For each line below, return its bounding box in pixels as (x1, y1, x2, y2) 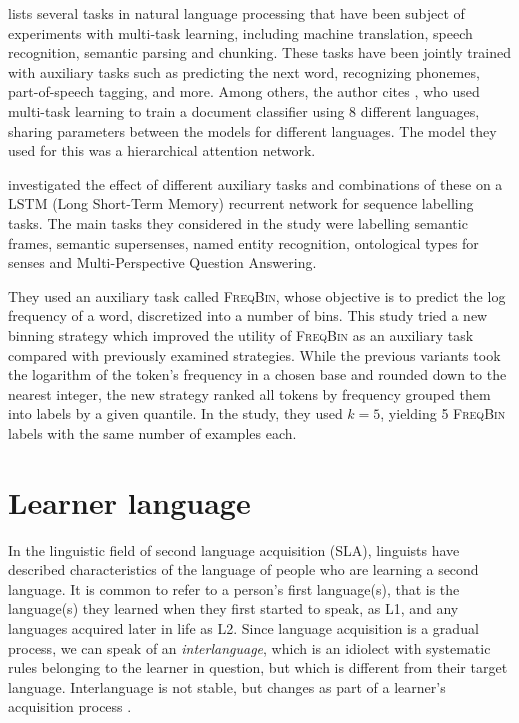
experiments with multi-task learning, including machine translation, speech (8, 22, 473, 43)
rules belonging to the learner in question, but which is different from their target (8, 657, 508, 678)
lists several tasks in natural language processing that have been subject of (8, 3, 465, 23)
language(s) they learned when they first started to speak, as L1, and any (8, 598, 459, 619)
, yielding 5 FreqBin (380, 403, 506, 424)
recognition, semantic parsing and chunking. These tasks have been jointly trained (8, 42, 511, 63)
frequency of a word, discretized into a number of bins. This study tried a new (8, 305, 488, 326)
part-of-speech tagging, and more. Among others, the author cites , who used (8, 81, 480, 102)
